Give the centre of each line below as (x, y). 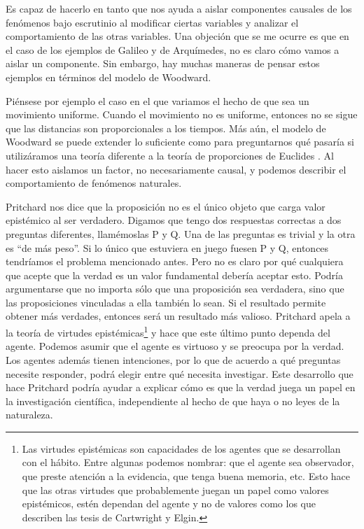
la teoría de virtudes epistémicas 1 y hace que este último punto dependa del (168, 331)
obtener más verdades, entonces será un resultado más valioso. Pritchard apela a (178, 316)
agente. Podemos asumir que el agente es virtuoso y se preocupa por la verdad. (175, 346)
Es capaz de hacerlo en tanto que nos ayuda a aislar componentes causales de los (179, 8)
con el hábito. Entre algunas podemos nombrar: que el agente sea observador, (188, 462)
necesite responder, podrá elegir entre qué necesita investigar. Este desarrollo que (180, 373)
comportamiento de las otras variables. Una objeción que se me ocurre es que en (177, 36)
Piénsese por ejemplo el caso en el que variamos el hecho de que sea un (157, 100)
